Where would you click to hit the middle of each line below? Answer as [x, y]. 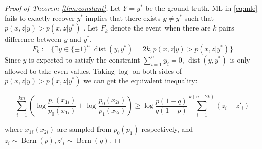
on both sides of [157, 70]
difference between [33, 39]
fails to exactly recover [40, 18]
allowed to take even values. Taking [60, 70]
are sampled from [84, 129]
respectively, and [167, 129]
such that [199, 18]
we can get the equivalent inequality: [140, 81]
